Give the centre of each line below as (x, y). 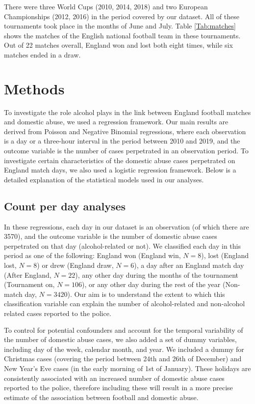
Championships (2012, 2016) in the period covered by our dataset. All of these (122, 16)
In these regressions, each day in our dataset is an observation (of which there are (127, 226)
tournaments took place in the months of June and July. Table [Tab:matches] (120, 26)
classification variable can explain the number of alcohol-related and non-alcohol (125, 303)
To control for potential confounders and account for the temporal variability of (124, 330)
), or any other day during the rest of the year (151, 284)
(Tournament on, (29, 284)
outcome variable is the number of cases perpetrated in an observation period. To (126, 151)
